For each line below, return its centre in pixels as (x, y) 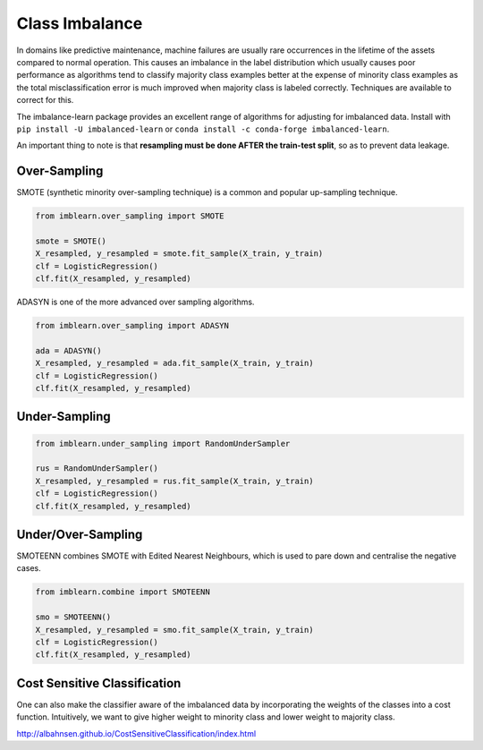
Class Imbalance (80, 23)
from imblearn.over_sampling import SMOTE (130, 216)
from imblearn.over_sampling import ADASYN (132, 326)
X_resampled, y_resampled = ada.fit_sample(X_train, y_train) (174, 363)
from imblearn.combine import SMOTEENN (123, 592)
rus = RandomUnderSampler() (97, 469)
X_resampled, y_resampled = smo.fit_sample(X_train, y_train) (174, 630)
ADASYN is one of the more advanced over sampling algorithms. (136, 302)
